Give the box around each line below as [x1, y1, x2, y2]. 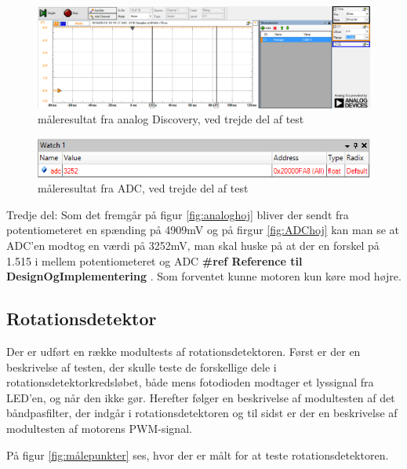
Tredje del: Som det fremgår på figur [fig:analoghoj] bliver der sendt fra [6, 206, 349, 222]
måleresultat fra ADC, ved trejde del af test [38, 180, 249, 196]
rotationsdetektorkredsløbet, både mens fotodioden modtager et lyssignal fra [6, 374, 374, 390]
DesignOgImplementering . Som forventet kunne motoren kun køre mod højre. [6, 268, 402, 284]
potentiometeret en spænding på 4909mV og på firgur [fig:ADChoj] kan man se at [6, 222, 400, 238]
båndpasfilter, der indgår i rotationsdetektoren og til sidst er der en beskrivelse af [6, 405, 398, 421]
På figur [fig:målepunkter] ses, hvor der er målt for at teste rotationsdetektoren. [6, 446, 389, 463]
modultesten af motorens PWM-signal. [6, 420, 192, 436]
